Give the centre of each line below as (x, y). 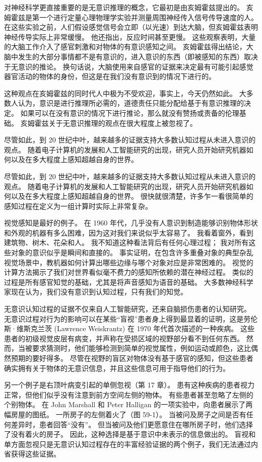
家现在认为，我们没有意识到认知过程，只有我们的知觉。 (96, 292)
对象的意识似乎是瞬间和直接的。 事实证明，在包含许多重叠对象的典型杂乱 (132, 252)
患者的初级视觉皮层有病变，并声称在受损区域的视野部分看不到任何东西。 (124, 338)
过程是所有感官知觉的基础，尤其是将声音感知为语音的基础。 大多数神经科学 (129, 282)
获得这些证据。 (36, 454)
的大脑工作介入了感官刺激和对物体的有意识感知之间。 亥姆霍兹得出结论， (125, 47)
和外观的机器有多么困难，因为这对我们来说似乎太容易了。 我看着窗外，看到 (129, 232)
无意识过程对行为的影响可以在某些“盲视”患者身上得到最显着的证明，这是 (124, 318)
